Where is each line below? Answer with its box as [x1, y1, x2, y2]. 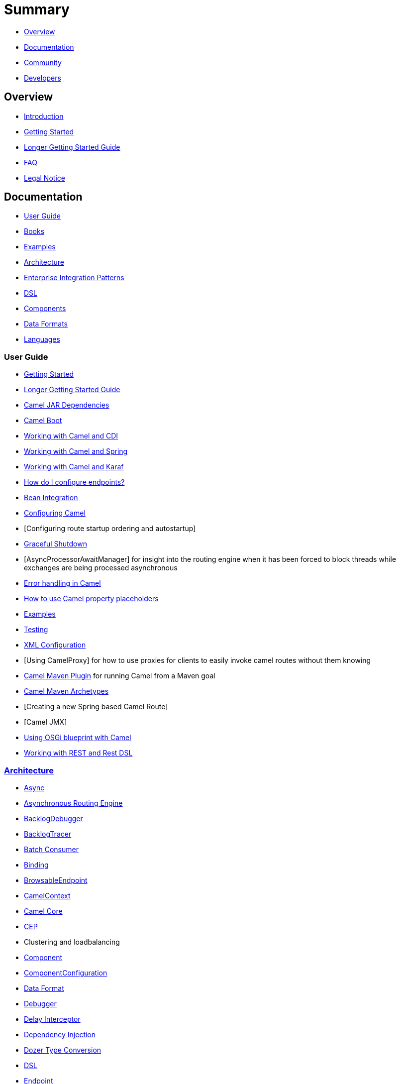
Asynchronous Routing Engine [24, 798, 123, 807]
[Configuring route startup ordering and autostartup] [24, 524, 196, 533]
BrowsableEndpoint [24, 875, 88, 884]
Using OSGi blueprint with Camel [24, 733, 131, 742]
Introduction [24, 111, 64, 120]
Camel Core [24, 906, 63, 915]
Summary [4, 1, 70, 18]
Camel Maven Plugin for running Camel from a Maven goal [24, 671, 215, 680]
